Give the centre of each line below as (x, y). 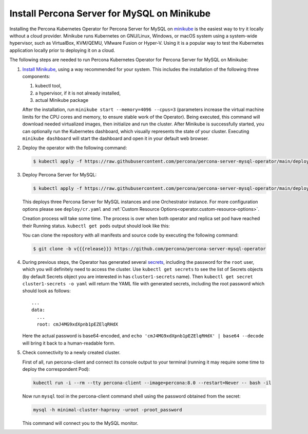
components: (36, 76)
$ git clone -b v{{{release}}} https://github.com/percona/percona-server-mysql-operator (150, 249)
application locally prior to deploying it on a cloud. (62, 50)
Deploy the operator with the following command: (75, 148)
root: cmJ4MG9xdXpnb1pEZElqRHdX (77, 324)
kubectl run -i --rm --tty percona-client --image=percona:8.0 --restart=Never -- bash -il (152, 383)
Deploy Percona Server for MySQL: (60, 175)
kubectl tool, (48, 86)
